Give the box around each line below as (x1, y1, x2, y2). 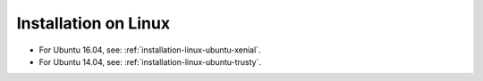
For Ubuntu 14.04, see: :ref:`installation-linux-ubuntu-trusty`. (38, 56, 261, 67)
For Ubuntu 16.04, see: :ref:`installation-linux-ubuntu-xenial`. (38, 45, 261, 55)
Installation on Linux (16, 13, 170, 33)
